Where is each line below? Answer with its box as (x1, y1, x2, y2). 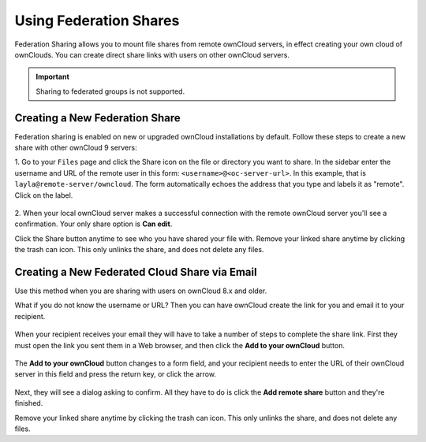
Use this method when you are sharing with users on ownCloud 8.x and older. (14, 286, 267, 295)
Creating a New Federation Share (14, 111, 181, 124)
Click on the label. (14, 190, 73, 200)
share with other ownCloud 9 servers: (14, 143, 137, 153)
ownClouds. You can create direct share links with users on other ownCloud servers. (14, 50, 290, 59)
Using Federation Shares (14, 12, 180, 29)
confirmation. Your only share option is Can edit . (14, 219, 173, 228)
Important (35, 72, 70, 82)
